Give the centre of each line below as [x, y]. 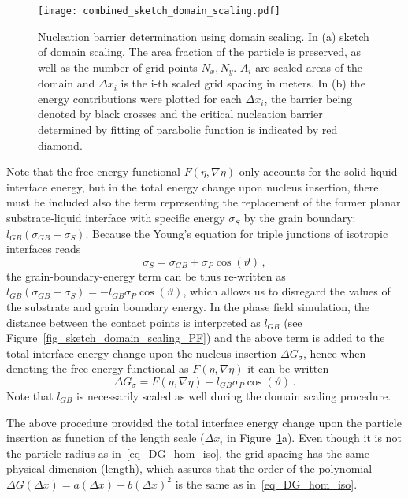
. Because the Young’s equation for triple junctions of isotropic [237, 233]
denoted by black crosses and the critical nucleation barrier [180, 114]
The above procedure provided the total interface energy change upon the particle [204, 422]
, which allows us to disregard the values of [287, 291]
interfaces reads [44, 249]
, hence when [335, 353]
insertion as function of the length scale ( [106, 438]
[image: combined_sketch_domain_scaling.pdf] [159, 11]
